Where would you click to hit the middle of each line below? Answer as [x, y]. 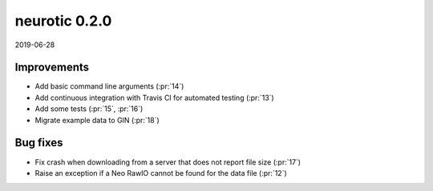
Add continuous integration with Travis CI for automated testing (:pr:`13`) [154, 97]
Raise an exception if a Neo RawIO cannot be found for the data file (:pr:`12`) [161, 173]
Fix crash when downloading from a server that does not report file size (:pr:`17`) [168, 162]
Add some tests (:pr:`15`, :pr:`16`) [89, 109]
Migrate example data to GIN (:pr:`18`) [97, 120]
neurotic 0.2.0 [63, 21]
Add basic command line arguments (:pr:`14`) [109, 86]
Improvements [52, 68]
